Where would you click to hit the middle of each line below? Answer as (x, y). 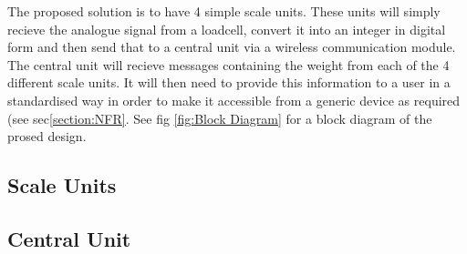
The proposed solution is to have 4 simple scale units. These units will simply (224, 11)
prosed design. (47, 136)
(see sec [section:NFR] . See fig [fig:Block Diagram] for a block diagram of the (220, 118)
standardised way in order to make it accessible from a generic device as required (234, 100)
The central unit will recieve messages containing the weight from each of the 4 (228, 64)
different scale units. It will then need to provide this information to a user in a (229, 82)
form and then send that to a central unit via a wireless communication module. (232, 47)
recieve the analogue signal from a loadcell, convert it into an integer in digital (227, 29)
